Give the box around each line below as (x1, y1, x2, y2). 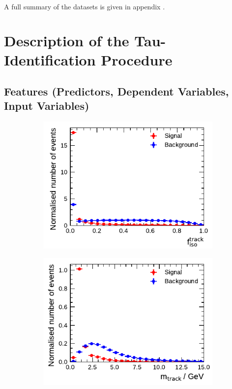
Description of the (4, 30, 129, 50)
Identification (4, 49, 96, 69)
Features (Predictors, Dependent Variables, (4, 83, 229, 98)
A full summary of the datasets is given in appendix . (4, 1, 165, 11)
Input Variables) (4, 97, 89, 113)
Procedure (101, 49, 173, 69)
